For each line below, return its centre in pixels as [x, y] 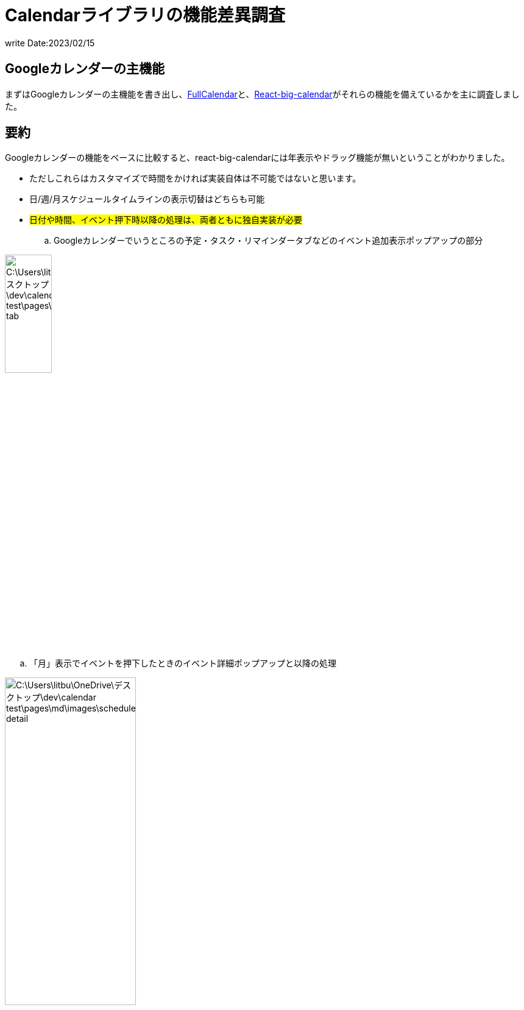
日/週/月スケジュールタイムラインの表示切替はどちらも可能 [147, 199]
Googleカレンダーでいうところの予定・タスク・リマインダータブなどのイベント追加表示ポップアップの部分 [268, 241]
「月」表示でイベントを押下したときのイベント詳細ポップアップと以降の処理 [183, 663]
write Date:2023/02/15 [50, 43]
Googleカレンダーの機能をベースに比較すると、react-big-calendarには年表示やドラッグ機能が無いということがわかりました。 [257, 158]
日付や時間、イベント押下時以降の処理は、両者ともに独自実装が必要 [166, 220]
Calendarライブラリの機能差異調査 [145, 15]
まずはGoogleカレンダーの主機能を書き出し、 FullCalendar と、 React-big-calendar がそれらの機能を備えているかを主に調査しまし [262, 94]
